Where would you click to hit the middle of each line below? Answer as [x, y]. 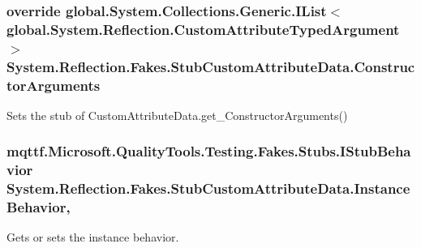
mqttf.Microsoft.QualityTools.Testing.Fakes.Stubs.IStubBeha [209, 151]
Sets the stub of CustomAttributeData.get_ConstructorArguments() [177, 115]
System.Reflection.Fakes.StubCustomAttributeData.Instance [208, 188]
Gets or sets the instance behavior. [93, 237]
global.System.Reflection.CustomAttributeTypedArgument [203, 29]
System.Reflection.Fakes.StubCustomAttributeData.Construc [211, 66]
